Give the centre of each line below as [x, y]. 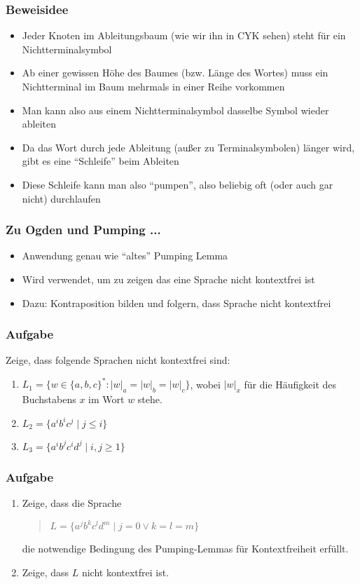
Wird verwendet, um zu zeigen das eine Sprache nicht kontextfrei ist [168, 279]
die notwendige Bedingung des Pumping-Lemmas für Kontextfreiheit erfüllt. [185, 549]
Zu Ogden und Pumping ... [83, 230]
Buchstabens [49, 399]
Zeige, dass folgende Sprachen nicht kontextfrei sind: [118, 360]
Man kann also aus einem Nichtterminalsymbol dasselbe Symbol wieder [175, 110]
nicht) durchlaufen [61, 198]
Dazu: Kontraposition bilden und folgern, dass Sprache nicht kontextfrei [176, 303]
